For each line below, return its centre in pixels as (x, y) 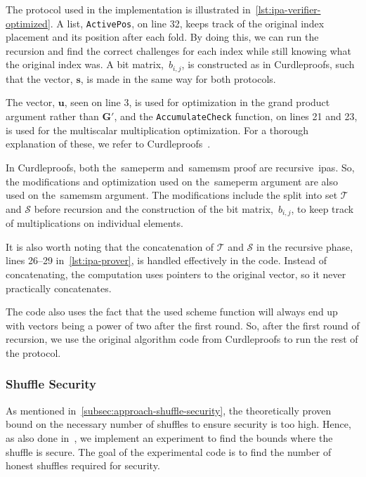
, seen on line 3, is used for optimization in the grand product (197, 102)
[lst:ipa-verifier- (288, 9)
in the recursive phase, (305, 246)
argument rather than (52, 116)
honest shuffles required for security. (83, 465)
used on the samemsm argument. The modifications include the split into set (172, 195)
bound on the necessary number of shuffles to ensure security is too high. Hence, (178, 424)
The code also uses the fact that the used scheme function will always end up (172, 312)
